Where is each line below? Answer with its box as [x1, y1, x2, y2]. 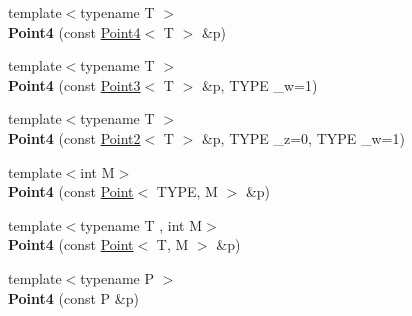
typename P [80, 267, 155, 288]
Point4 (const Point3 [8, 74, 141, 95]
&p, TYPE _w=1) [201, 74, 318, 95]
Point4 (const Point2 [8, 127, 141, 148]
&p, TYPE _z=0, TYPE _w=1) [201, 127, 405, 148]
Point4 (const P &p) [8, 287, 139, 308]
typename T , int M [80, 214, 203, 235]
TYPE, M [156, 181, 218, 202]
